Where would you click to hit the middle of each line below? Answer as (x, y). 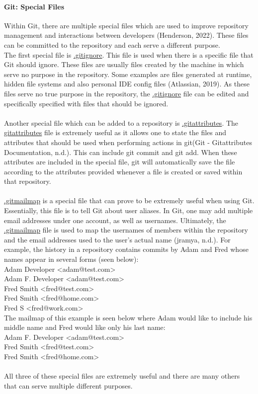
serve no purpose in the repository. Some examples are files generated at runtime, (128, 74)
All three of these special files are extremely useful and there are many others (122, 376)
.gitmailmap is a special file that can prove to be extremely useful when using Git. (129, 200)
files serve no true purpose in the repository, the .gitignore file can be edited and (127, 93)
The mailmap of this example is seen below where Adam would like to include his (128, 317)
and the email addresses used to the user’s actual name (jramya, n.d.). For (117, 239)
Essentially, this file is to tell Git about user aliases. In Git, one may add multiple (129, 210)
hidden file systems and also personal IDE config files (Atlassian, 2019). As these (127, 84)
